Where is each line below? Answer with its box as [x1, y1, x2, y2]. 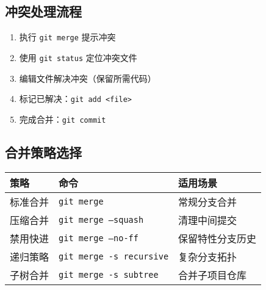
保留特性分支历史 [178, 231, 257, 245]
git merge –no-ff [59, 233, 138, 243]
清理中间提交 [178, 212, 237, 227]
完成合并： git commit [19, 112, 106, 125]
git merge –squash [59, 214, 144, 225]
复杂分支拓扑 [178, 249, 237, 264]
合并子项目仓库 [178, 267, 247, 282]
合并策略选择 [5, 142, 82, 161]
